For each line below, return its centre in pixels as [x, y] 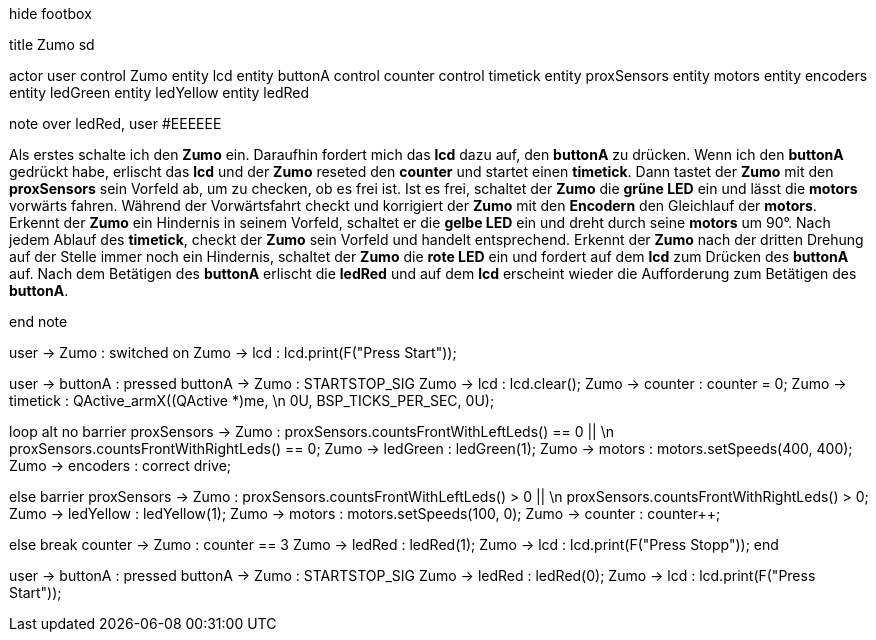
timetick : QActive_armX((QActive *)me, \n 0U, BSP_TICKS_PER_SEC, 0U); [252, 400]
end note [38, 321]
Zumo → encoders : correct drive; [120, 465]
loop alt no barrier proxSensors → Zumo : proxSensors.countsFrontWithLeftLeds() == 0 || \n [311, 431]
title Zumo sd [52, 44]
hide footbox [50, 13]
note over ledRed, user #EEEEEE [115, 123]
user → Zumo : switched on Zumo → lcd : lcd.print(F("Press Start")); [233, 352]
